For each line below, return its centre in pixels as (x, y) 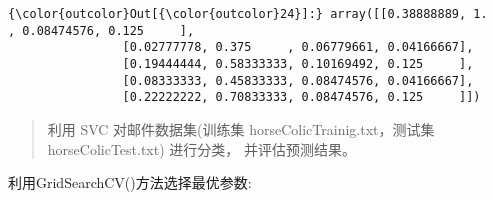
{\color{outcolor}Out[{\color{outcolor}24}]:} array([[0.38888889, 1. (248, 14)
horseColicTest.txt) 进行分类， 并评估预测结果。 (201, 148)
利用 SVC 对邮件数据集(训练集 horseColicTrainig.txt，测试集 (241, 128)
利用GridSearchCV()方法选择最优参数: (130, 182)
